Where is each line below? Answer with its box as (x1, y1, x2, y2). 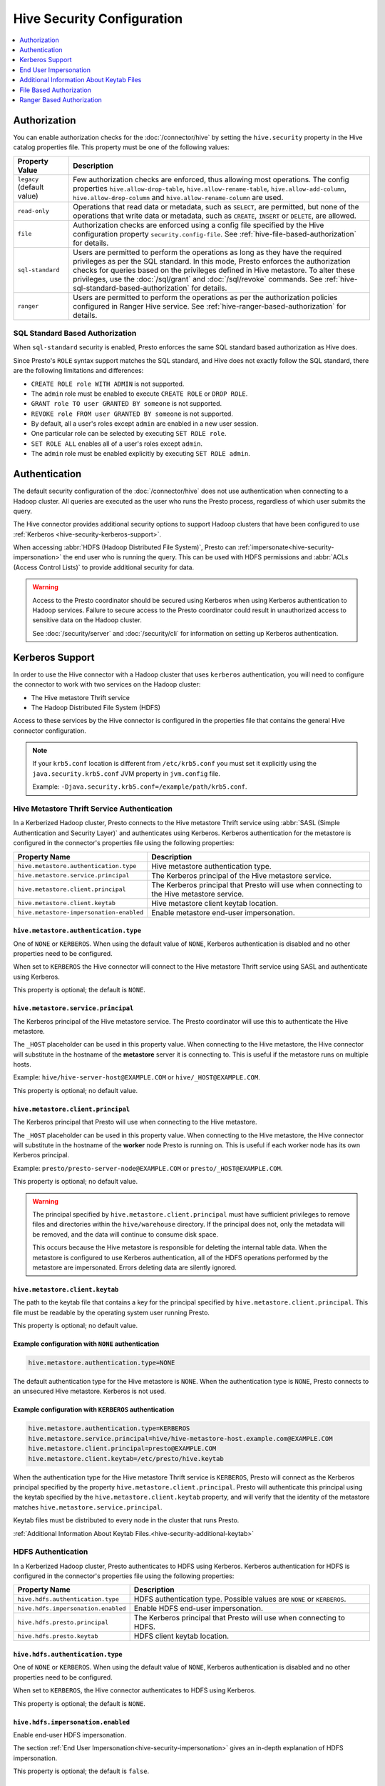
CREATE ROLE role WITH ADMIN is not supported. (31, 379, 185, 388)
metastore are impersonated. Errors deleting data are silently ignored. (32, 1263, 237, 1272)
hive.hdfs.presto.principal (17, 1618, 109, 1626)
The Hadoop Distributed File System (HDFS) (31, 703, 160, 712)
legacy (17, 176, 39, 184)
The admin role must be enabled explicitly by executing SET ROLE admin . (31, 449, 251, 458)
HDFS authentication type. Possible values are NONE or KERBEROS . (133, 1594, 346, 1604)
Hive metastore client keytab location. (150, 898, 278, 908)
